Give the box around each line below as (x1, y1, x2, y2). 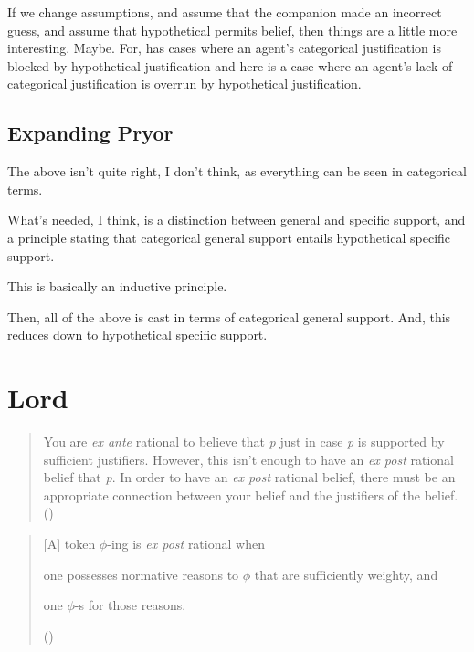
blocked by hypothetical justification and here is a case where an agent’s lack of (7, 56, 453, 75)
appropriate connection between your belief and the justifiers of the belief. (43, 485, 458, 504)
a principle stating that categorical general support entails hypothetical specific (7, 227, 451, 247)
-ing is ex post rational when (107, 534, 265, 553)
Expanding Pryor (7, 119, 174, 147)
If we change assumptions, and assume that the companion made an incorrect (7, 3, 442, 21)
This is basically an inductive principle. (7, 277, 227, 296)
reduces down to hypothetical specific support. (7, 325, 268, 344)
